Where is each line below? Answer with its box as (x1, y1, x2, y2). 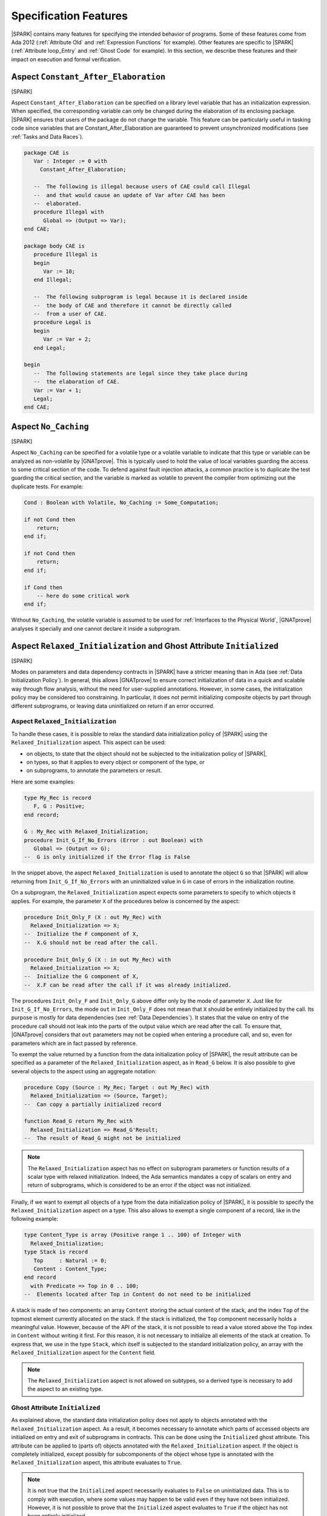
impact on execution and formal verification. (11, 55, 122, 63)
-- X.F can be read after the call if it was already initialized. (24, 981, 232, 988)
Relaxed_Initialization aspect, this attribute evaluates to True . (11, 1459, 182, 1466)
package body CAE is (24, 243, 85, 249)
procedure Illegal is (33, 251, 98, 258)
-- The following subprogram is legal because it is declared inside (33, 293, 248, 300)
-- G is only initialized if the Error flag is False (24, 854, 190, 860)
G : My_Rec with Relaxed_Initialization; (24, 828, 149, 835)
